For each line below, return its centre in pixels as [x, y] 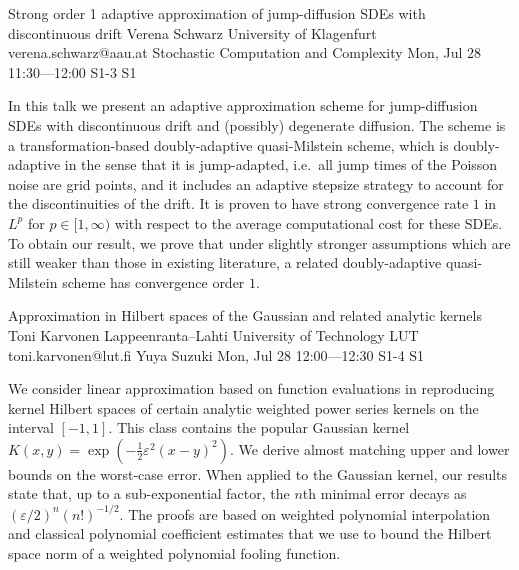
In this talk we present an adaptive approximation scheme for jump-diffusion [243, 105]
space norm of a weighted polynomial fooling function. [174, 552]
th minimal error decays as [384, 493]
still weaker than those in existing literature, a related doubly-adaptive [225, 262]
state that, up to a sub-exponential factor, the [149, 493]
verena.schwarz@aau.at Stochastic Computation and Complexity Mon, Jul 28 [244, 52]
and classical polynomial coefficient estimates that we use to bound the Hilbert [250, 533]
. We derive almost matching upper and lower [369, 448]
